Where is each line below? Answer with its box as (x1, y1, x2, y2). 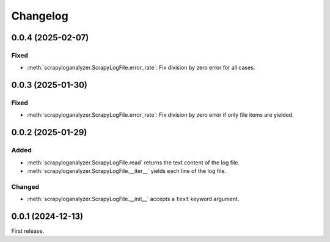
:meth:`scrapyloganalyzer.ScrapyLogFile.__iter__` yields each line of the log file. (26, 167, 226, 175)
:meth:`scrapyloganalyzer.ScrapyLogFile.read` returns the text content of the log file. (26, 159, 240, 166)
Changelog (11, 9, 68, 23)
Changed (11, 182, 40, 191)
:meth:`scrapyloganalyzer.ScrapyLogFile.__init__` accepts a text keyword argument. (26, 196, 240, 203)
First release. (11, 227, 45, 235)
